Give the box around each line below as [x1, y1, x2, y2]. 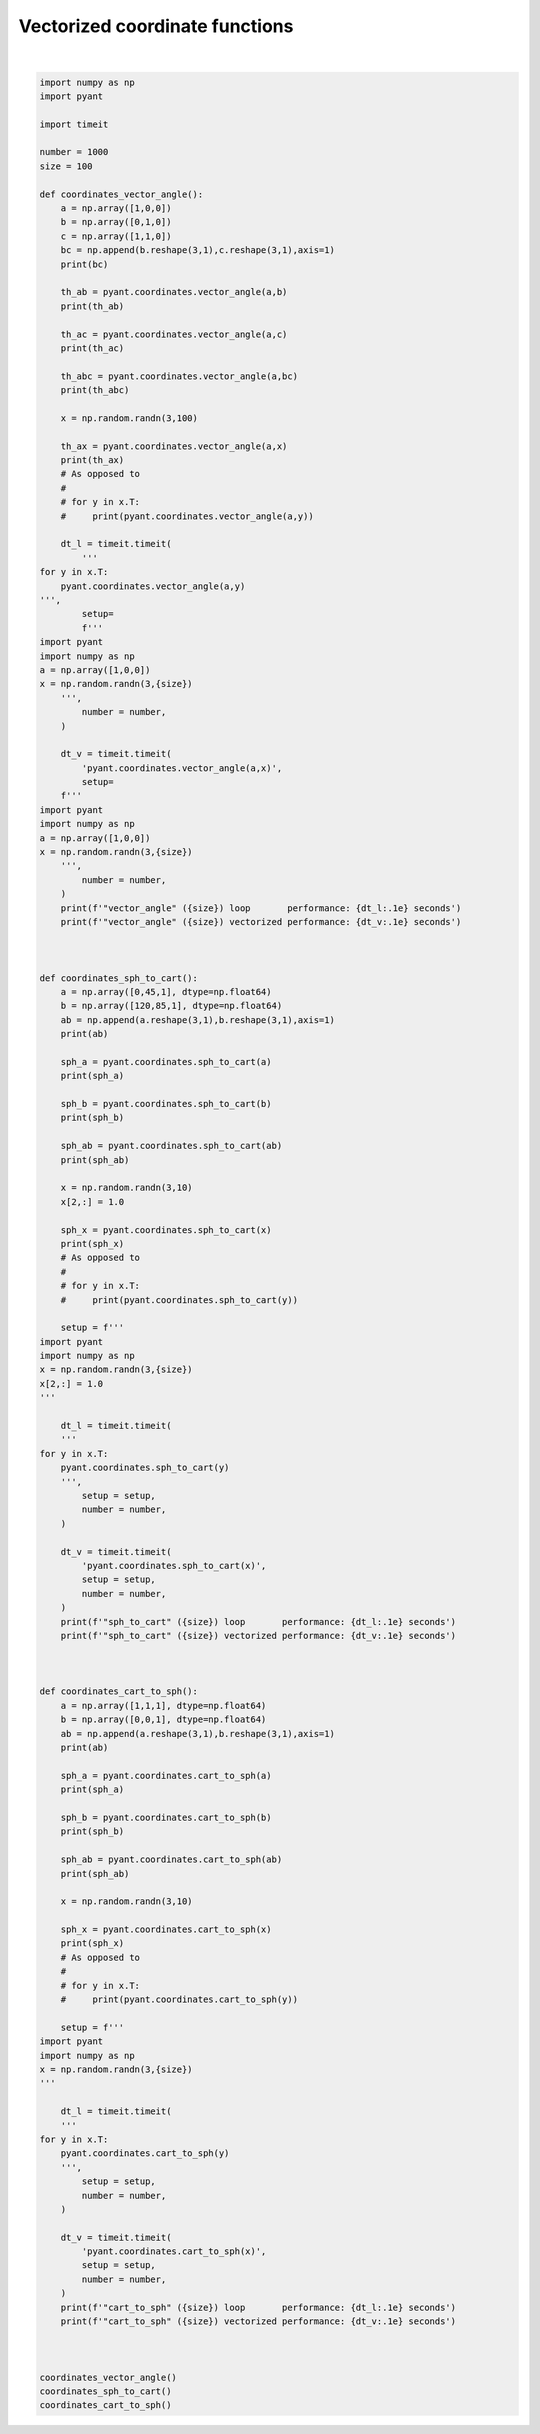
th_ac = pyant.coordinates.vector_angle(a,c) [60, 328, 288, 340]
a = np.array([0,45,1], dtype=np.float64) [60, 986, 272, 997]
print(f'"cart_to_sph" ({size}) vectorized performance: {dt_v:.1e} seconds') [60, 2316, 457, 2327]
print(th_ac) [60, 342, 125, 354]
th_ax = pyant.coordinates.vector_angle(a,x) [60, 440, 288, 452]
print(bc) [60, 258, 109, 270]
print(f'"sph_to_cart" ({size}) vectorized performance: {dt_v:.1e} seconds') [60, 1630, 457, 1641]
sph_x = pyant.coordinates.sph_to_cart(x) [60, 1224, 272, 1235]
